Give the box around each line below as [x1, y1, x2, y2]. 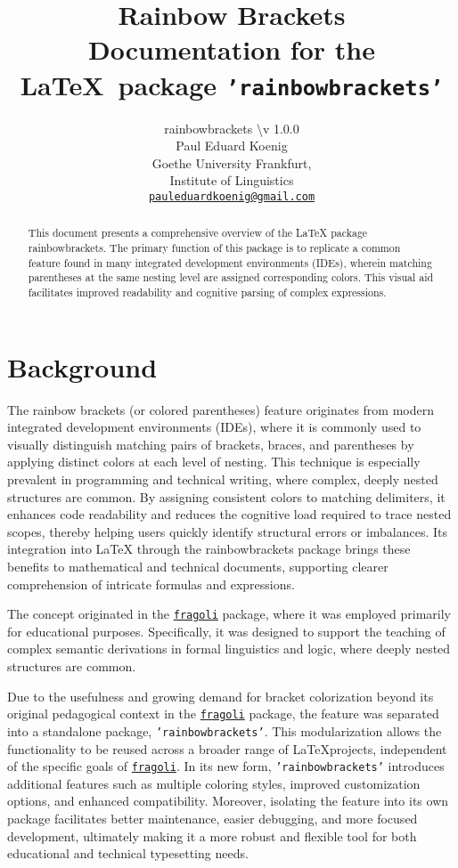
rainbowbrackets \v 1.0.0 [164, 118, 299, 137]
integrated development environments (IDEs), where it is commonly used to [7, 418, 421, 436]
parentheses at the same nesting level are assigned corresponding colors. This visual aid [28, 270, 434, 285]
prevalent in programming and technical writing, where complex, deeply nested [7, 470, 438, 489]
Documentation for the [88, 31, 375, 68]
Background [7, 348, 158, 385]
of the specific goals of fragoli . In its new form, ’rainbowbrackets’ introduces [7, 757, 445, 775]
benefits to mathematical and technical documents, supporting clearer [7, 557, 388, 576]
